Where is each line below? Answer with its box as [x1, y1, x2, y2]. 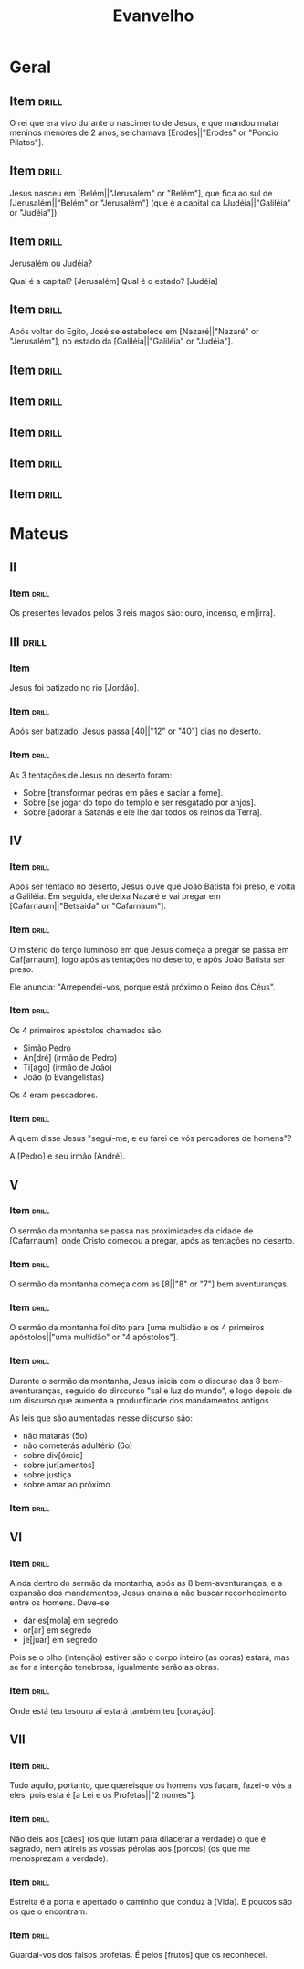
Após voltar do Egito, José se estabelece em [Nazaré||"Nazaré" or [9, 326, 259, 337]
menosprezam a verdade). [9, 1852, 109, 1864]
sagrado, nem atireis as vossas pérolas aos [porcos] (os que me [9, 1843, 251, 1854]
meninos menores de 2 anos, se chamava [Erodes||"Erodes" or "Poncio [9, 127, 278, 138]
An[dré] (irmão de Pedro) [22, 1052, 118, 1063]
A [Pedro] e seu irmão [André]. [9, 1150, 125, 1161]
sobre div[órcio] [22, 1449, 84, 1460]
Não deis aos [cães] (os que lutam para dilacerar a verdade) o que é [9, 1833, 267, 1844]
